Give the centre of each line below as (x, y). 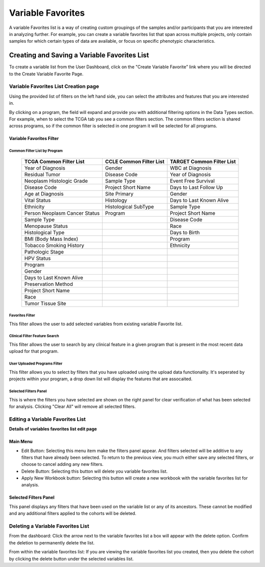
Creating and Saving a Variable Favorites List (79, 55)
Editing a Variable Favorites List (47, 419)
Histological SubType (130, 206)
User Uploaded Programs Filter (36, 364)
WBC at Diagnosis (191, 168)
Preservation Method (49, 284)
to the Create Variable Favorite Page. (46, 74)
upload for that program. (34, 351)
